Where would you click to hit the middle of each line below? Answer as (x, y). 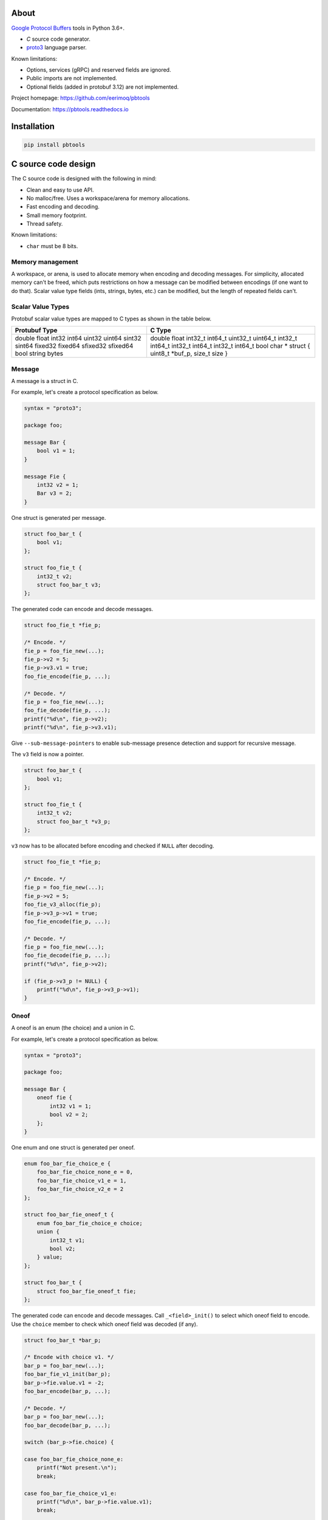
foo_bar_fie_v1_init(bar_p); (67, 1374)
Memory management (45, 261)
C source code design (53, 164)
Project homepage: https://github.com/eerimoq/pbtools (80, 98)
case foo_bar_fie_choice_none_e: (74, 1460)
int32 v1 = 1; (70, 1106)
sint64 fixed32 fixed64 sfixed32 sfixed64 (74, 346)
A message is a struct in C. (45, 381)
